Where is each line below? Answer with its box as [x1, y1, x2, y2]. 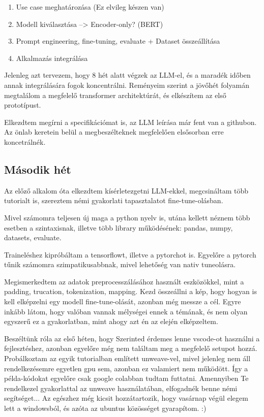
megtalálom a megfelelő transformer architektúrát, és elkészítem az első [4, 89, 226, 100]
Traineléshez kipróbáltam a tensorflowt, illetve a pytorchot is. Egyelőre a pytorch [4, 249, 256, 260]
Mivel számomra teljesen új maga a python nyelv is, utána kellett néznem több [4, 212, 250, 222]
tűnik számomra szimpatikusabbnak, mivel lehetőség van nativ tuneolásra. [4, 259, 236, 270]
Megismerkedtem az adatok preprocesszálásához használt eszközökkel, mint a [4, 276, 244, 286]
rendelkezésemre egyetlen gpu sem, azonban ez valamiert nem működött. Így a [4, 363, 248, 373]
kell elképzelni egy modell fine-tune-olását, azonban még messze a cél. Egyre [4, 296, 241, 307]
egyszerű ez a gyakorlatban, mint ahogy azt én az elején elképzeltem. [4, 316, 218, 327]
